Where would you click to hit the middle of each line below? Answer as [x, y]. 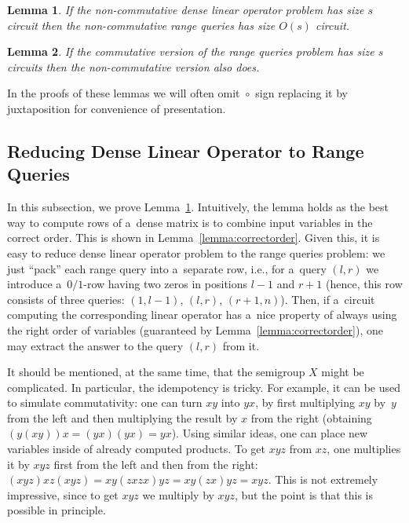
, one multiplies [364, 449]
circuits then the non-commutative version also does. [133, 66]
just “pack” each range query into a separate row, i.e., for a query [167, 268]
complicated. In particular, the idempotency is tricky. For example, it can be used [204, 387]
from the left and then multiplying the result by [122, 417]
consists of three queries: [66, 299]
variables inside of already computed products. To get [136, 449]
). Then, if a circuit [328, 299]
